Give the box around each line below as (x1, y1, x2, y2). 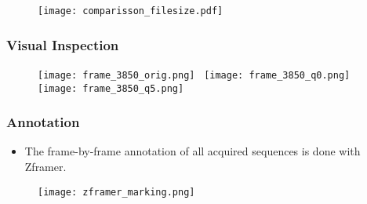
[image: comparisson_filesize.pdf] (38, 5, 223, 16)
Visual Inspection (6, 35, 119, 54)
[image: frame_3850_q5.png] (38, 82, 184, 94)
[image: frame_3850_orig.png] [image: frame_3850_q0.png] (38, 69, 351, 81)
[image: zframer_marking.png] (38, 186, 195, 198)
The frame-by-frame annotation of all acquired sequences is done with (24, 143, 361, 159)
